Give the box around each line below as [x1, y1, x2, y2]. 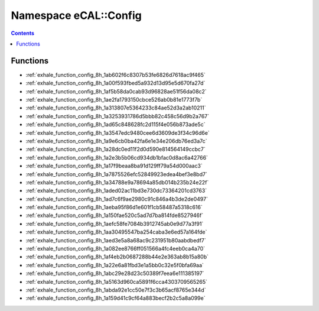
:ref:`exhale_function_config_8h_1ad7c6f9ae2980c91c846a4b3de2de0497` [25, 195, 208, 202]
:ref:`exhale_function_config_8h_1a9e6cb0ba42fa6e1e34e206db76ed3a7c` [25, 137, 207, 144]
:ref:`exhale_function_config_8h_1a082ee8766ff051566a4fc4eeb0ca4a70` [25, 245, 206, 252]
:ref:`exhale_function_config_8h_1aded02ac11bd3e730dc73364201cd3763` [25, 187, 207, 195]
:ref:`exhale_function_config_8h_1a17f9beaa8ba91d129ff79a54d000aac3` [25, 163, 203, 170]
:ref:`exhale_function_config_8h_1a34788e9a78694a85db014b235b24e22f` [25, 179, 209, 186]
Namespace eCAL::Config [11, 9, 142, 22]
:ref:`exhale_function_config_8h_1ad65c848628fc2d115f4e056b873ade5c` [25, 121, 206, 128]
